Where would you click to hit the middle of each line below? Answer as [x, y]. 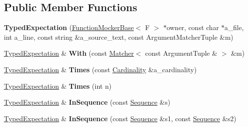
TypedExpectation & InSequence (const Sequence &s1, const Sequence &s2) [120, 118]
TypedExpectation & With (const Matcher [69, 53]
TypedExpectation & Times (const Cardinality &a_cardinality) [100, 69]
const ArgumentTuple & [181, 53]
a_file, [234, 27]
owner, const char [193, 27]
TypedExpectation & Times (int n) [58, 86]
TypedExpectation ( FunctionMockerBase [69, 27]
